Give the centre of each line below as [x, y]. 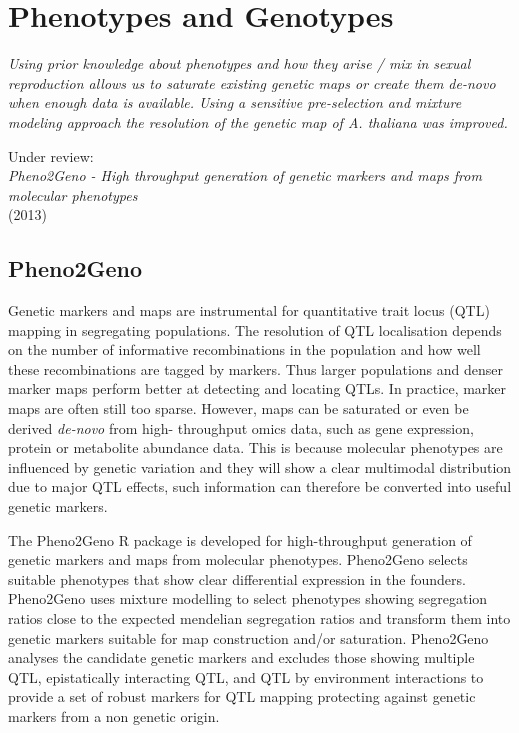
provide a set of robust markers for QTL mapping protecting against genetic [242, 696]
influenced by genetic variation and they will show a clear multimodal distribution [260, 466]
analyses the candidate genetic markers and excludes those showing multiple [241, 657]
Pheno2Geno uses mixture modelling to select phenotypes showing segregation [248, 598]
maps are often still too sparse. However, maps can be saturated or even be [238, 408]
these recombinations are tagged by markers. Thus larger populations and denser [256, 368]
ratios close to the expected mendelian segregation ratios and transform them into [259, 617]
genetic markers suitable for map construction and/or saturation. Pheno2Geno [248, 637]
